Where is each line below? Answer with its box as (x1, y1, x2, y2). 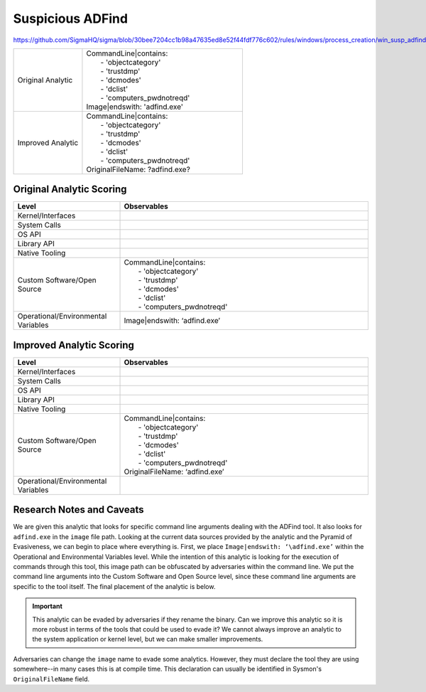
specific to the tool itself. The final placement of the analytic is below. (13, 582, 216, 590)
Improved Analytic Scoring (13, 339, 134, 351)
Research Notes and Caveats (13, 504, 145, 516)
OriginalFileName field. (13, 674, 90, 683)
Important (32, 602, 63, 611)
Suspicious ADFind (13, 11, 128, 26)
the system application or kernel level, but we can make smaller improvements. (32, 635, 263, 644)
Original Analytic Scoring (13, 183, 127, 196)
